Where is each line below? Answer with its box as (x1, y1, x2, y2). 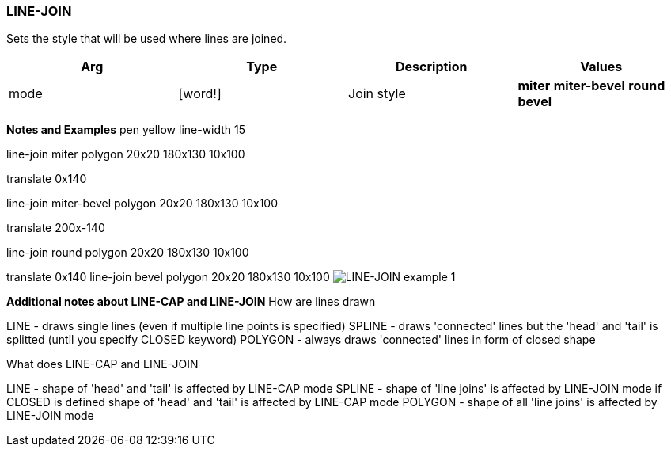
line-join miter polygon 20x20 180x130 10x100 (6, 147, 245, 162)
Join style (348, 86, 406, 102)
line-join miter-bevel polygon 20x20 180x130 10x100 (6, 196, 278, 211)
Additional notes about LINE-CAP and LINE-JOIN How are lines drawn (6, 295, 376, 309)
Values (580, 59, 623, 75)
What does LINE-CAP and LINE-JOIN (6, 357, 199, 371)
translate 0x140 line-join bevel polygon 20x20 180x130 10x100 (6, 270, 330, 284)
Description (396, 59, 468, 75)
